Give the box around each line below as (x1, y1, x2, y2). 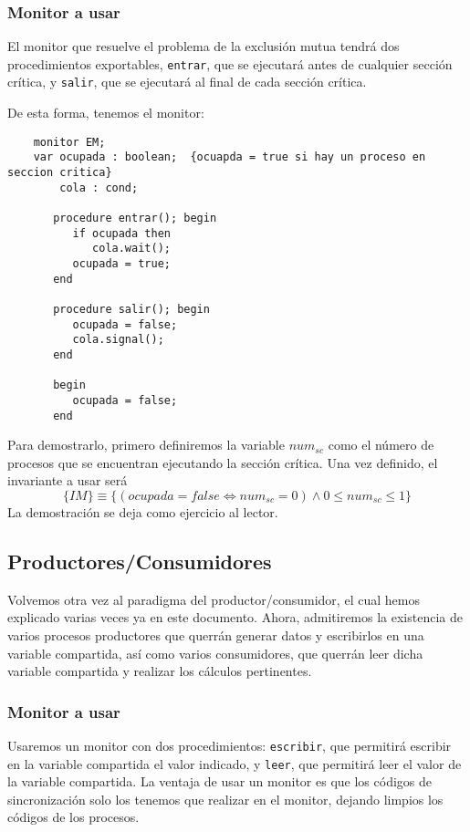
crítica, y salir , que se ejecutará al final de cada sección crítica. (7, 72, 367, 91)
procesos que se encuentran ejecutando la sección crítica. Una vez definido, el (7, 452, 438, 472)
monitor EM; (33, 135, 106, 149)
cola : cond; (59, 181, 139, 194)
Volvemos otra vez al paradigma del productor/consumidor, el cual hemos (7, 589, 420, 608)
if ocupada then (72, 226, 171, 240)
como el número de (328, 435, 434, 454)
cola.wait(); (92, 242, 171, 255)
